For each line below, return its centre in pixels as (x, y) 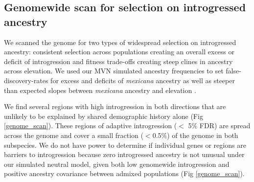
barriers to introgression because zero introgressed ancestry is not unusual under (124, 154)
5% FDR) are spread (219, 125)
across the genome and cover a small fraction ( (74, 135)
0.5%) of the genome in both (195, 135)
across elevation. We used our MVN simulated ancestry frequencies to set (114, 71)
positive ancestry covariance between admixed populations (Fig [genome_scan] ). (124, 173)
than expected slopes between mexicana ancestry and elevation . (100, 90)
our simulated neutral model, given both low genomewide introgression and (117, 164)
